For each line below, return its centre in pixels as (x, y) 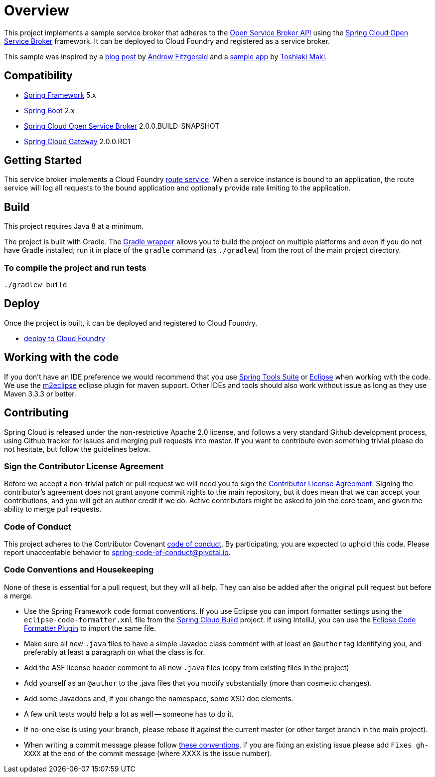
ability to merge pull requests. (53, 509)
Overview (37, 10)
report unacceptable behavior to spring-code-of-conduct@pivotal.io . (117, 553)
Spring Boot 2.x (49, 110)
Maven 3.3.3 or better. (40, 393)
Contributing (36, 413)
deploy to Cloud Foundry (65, 338)
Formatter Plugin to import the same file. (90, 628)
